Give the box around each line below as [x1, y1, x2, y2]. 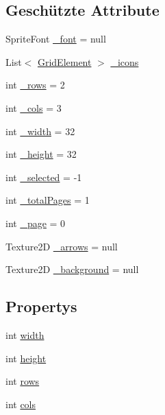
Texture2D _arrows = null [5, 239, 118, 253]
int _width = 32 [5, 123, 75, 138]
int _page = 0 [5, 215, 66, 230]
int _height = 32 [5, 147, 77, 161]
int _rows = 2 [5, 78, 65, 92]
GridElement [37, 54, 92, 69]
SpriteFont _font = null [5, 32, 106, 46]
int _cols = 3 [5, 100, 62, 115]
